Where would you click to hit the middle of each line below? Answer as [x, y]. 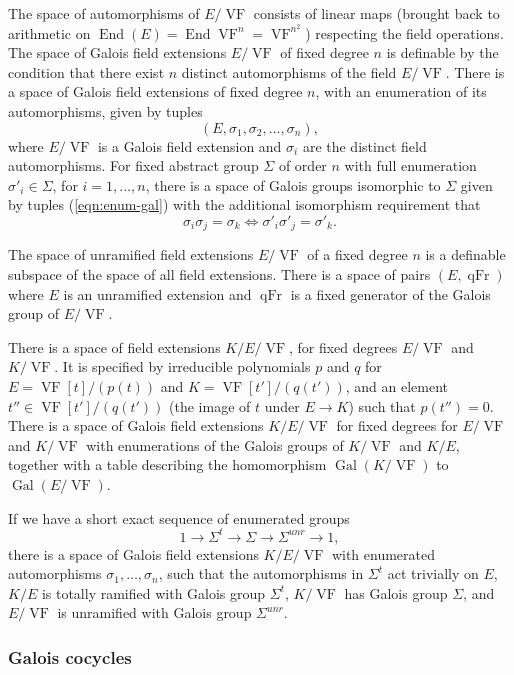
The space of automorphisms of [104, 13]
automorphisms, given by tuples [105, 111]
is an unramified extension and [157, 293]
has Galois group [396, 592]
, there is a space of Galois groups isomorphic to [293, 184]
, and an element [396, 386]
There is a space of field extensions [114, 346]
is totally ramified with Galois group [153, 592]
